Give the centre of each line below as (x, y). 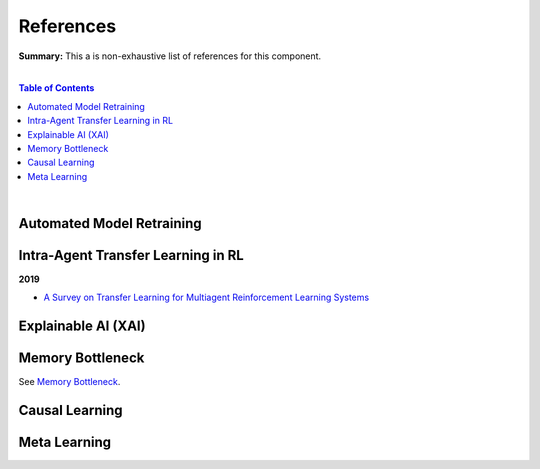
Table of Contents (56, 88)
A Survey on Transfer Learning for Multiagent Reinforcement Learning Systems (206, 297)
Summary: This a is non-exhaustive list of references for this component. (170, 56)
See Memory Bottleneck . (69, 382)
